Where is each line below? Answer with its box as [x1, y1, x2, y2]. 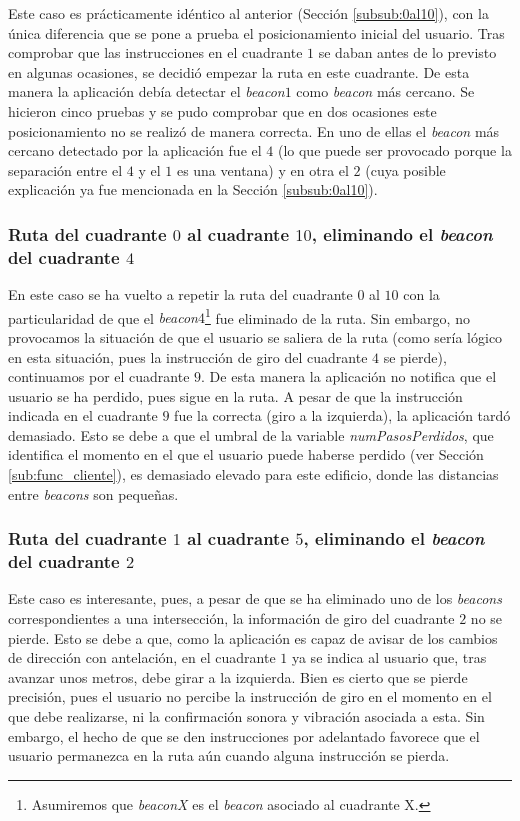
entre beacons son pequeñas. [8, 483, 179, 504]
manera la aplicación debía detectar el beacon [8, 81, 285, 102]
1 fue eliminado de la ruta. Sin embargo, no [204, 304, 470, 328]
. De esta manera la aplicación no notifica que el [201, 366, 497, 387]
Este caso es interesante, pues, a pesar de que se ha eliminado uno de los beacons [8, 588, 502, 609]
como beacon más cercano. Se [296, 81, 475, 102]
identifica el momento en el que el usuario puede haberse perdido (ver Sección [8, 444, 484, 465]
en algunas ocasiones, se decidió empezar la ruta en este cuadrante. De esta [8, 61, 470, 82]
